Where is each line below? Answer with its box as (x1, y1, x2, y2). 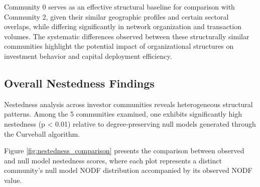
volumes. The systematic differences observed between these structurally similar (4, 31, 249, 41)
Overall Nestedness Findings (4, 75, 155, 90)
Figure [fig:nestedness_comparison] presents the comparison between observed (4, 145, 244, 156)
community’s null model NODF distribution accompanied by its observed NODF (4, 165, 252, 175)
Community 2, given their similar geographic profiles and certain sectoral (4, 11, 229, 22)
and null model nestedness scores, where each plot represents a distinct (4, 155, 222, 165)
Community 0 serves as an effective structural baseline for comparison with (4, 2, 235, 12)
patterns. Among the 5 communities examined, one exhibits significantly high (4, 109, 242, 119)
